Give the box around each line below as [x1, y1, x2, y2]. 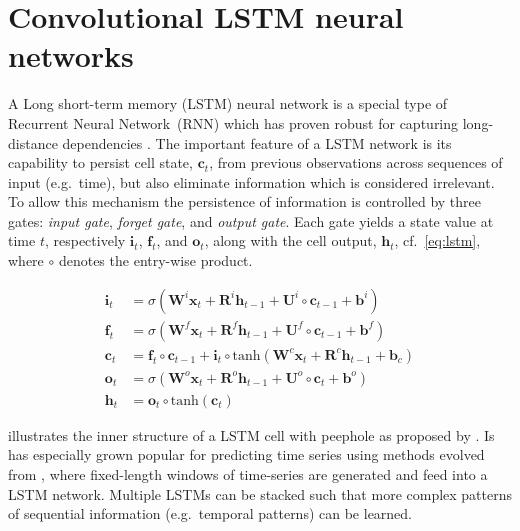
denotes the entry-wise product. [58, 250, 253, 271]
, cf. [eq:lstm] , [394, 230, 481, 251]
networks [8, 35, 134, 76]
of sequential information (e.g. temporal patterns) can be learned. [8, 503, 413, 524]
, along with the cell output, [204, 230, 377, 251]
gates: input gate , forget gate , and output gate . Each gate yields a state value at [8, 210, 494, 231]
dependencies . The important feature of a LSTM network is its [62, 132, 452, 153]
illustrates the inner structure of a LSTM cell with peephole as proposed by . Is [8, 424, 495, 445]
